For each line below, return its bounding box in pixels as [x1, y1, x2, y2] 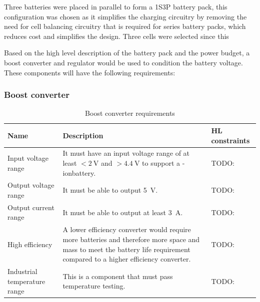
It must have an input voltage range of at [62, 148, 190, 158]
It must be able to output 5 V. [62, 185, 158, 195]
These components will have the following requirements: [4, 67, 175, 77]
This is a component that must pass [62, 271, 173, 281]
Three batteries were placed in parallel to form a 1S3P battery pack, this [4, 1, 227, 11]
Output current [7, 202, 54, 212]
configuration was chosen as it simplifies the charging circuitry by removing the [4, 11, 247, 21]
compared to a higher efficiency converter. [62, 254, 191, 264]
